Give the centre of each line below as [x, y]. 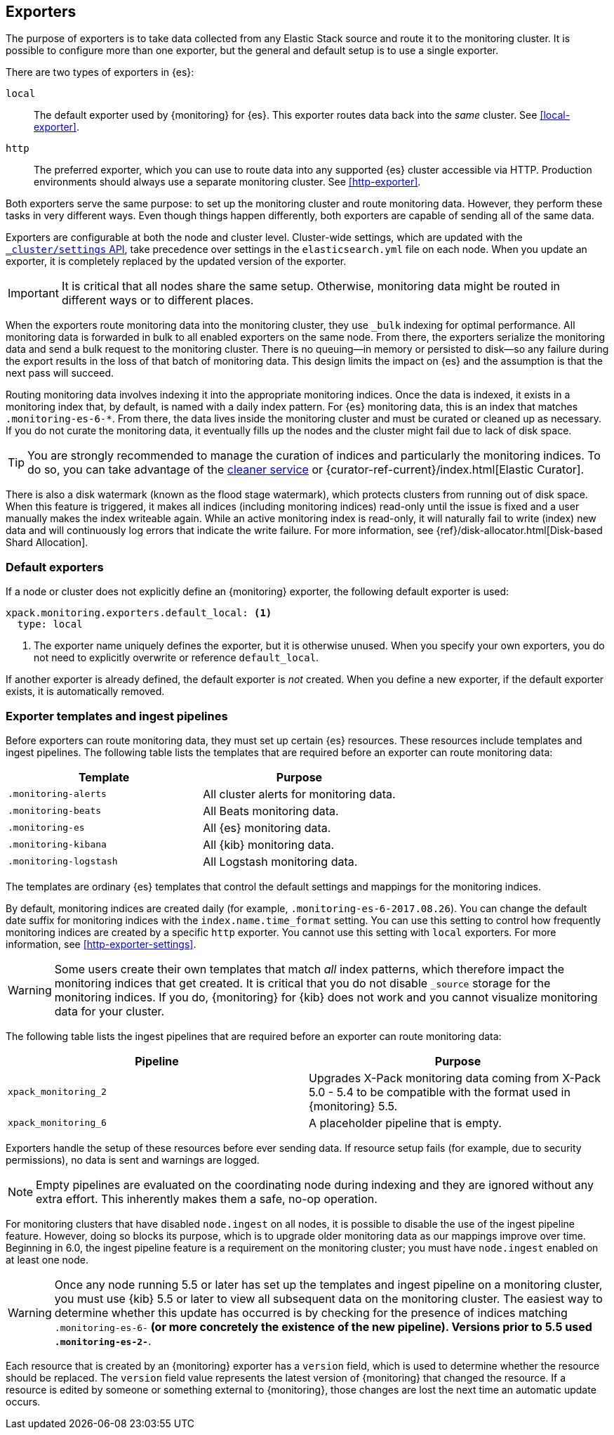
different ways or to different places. [158, 300]
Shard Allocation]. [47, 543]
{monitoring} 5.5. [353, 1106]
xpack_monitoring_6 [57, 1123]
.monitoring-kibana [57, 845]
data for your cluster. [109, 1011]
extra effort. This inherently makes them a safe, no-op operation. [207, 1199]
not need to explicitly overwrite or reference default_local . [176, 658]
